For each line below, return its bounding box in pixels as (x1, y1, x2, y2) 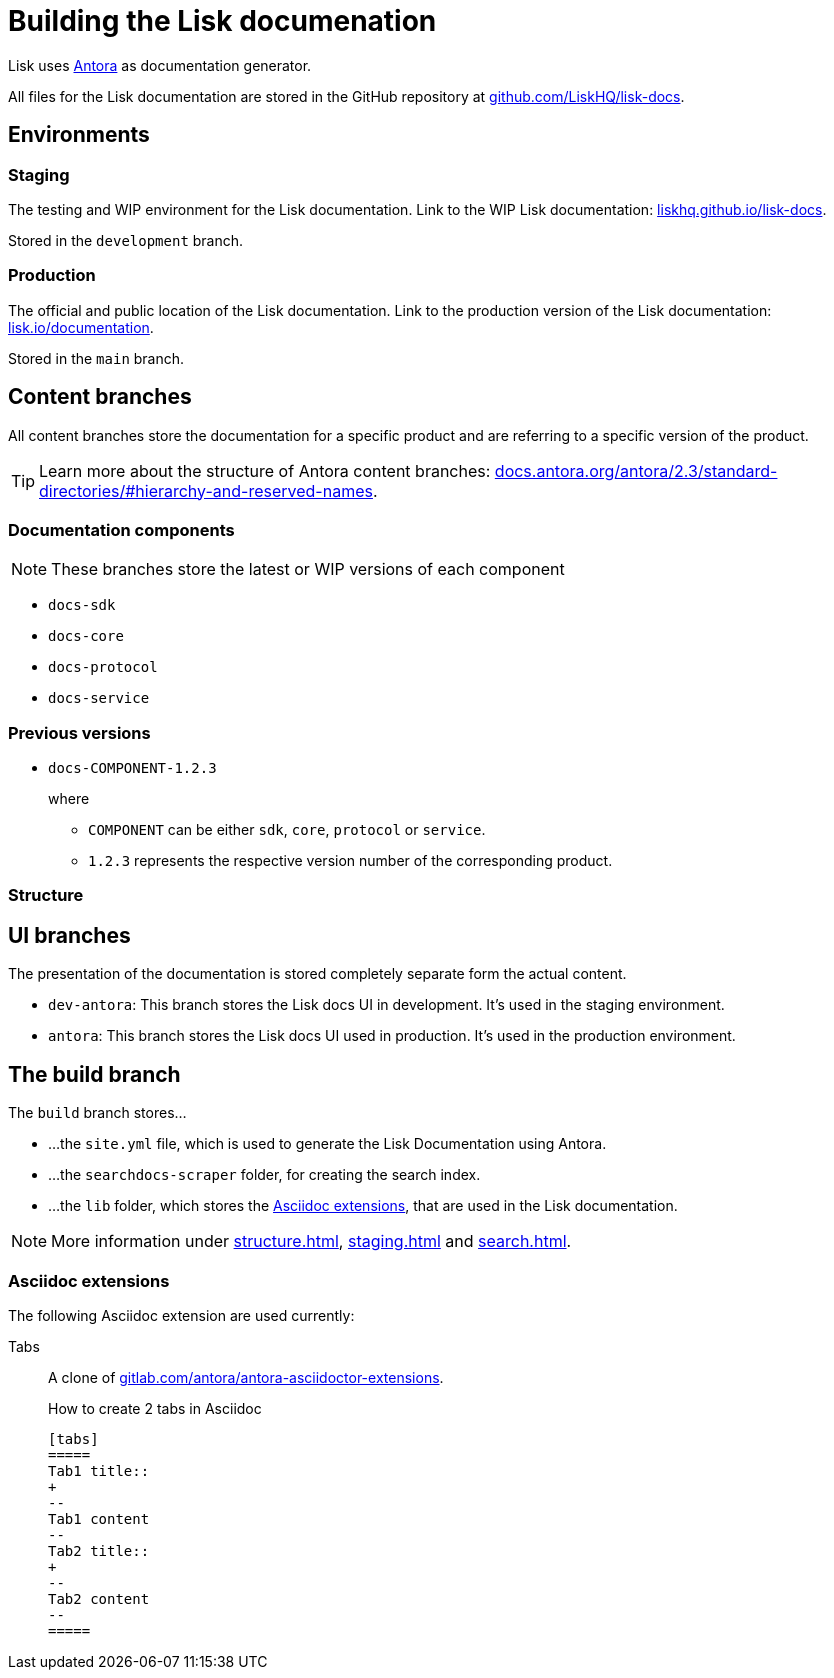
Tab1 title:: (48, 1462, 150, 1479)
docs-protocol (48, 659, 158, 676)
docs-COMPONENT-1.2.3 (48, 760, 217, 777)
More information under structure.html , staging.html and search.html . (51, 1231, 572, 1252)
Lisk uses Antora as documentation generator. (8, 56, 312, 74)
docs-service (48, 690, 150, 707)
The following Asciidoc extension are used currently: (8, 1306, 355, 1324)
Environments (8, 122, 150, 148)
